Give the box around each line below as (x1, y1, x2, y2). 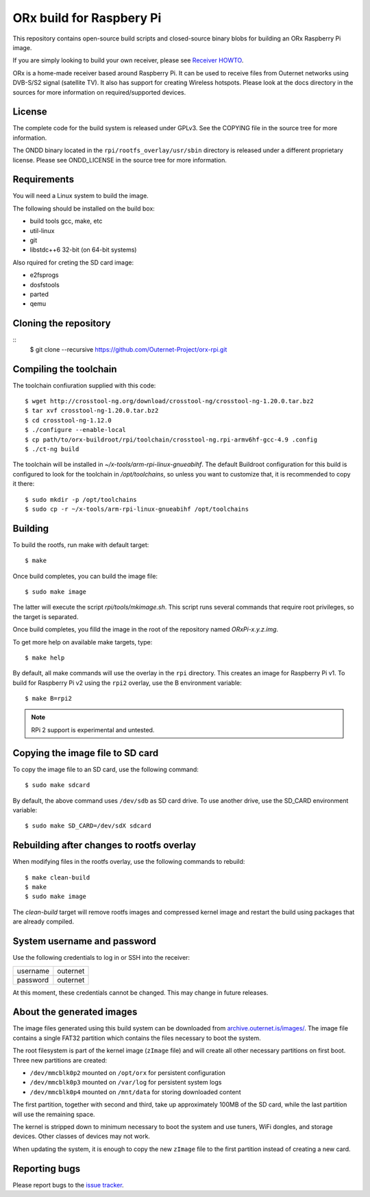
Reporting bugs (12, 1163, 81, 1174)
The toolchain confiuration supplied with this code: (12, 381, 156, 389)
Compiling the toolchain (12, 363, 117, 375)
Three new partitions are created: (12, 1056, 108, 1064)
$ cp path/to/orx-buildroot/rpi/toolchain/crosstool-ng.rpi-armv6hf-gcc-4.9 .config (25, 435, 318, 444)
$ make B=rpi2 (25, 694, 72, 703)
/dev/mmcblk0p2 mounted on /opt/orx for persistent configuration (29, 1068, 226, 1076)
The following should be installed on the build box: (12, 204, 156, 213)
